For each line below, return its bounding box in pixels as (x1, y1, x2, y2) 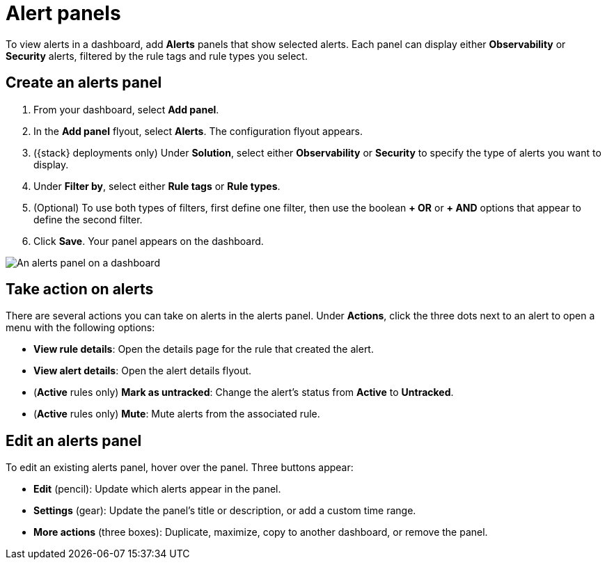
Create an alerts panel (6, 74, 162, 92)
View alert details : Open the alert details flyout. (33, 365, 252, 377)
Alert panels (6, 1, 121, 25)
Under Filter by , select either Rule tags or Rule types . (33, 180, 281, 192)
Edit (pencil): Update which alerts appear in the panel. (33, 483, 281, 495)
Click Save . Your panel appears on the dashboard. (33, 234, 264, 247)
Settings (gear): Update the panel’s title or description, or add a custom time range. (33, 504, 416, 517)
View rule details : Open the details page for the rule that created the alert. (33, 343, 374, 356)
